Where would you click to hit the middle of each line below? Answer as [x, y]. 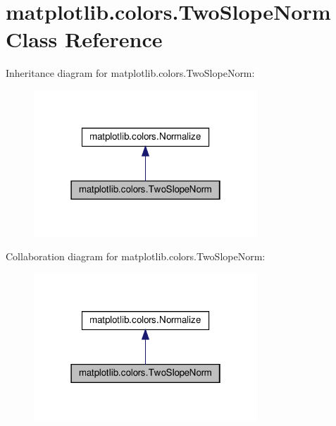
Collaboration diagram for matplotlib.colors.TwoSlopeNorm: [136, 256]
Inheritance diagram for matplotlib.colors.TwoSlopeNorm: [130, 73]
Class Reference [84, 39]
